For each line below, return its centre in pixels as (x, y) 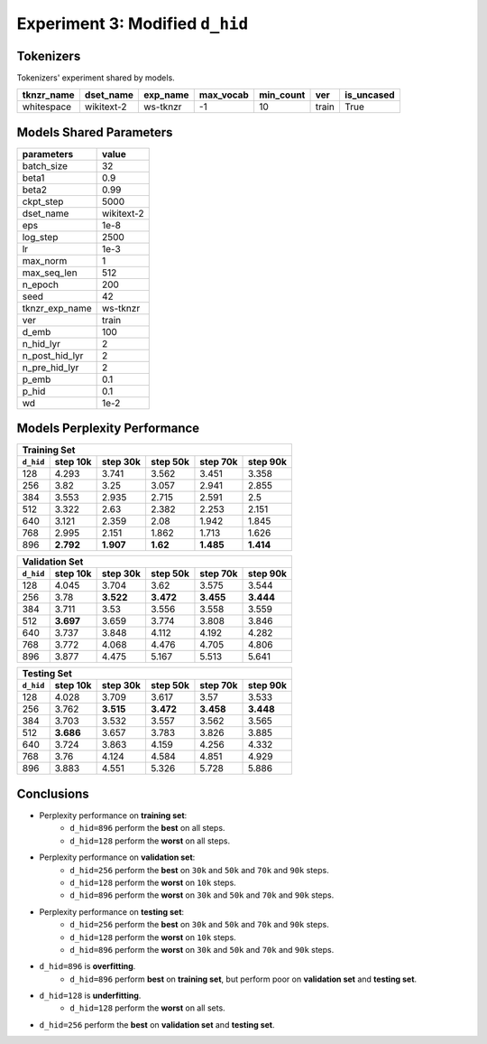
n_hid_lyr (41, 343)
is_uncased (369, 95)
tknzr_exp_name (57, 308)
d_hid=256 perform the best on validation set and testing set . (157, 1024)
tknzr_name (49, 95)
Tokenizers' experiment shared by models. (96, 78)
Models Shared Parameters (95, 132)
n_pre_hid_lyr (51, 368)
